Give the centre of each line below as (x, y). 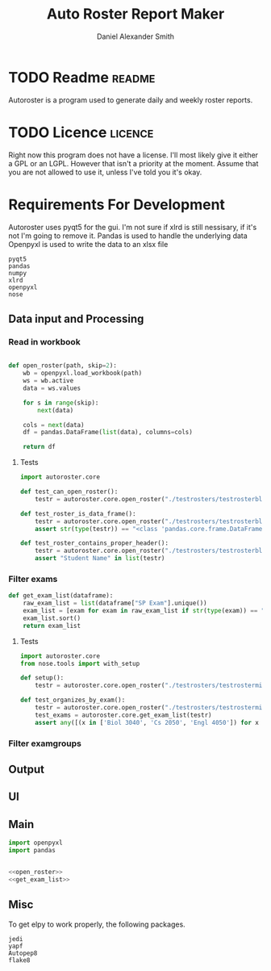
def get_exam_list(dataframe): (61, 596)
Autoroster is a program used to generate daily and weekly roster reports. (131, 100)
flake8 (19, 960)
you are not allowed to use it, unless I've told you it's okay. (105, 172)
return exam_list (52, 626)
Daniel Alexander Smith (135, 36)
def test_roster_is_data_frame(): (78, 513)
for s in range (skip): (61, 403)
